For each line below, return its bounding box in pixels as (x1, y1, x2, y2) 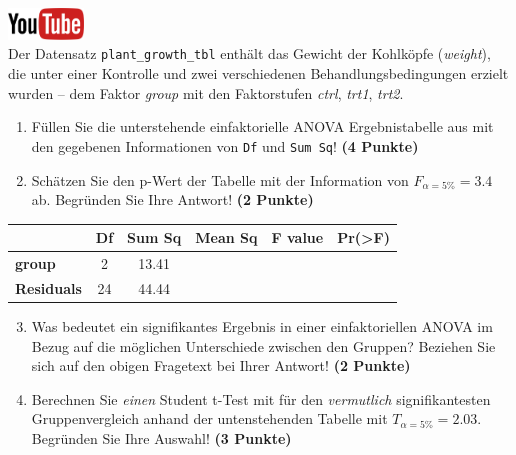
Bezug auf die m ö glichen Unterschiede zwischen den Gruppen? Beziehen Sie (31, 335, 496, 356)
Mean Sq (195, 227, 258, 248)
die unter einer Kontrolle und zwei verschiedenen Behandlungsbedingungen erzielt (8, 63, 509, 84)
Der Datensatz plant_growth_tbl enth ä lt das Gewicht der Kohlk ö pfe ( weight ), (8, 43, 491, 64)
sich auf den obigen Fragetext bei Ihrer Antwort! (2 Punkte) (31, 355, 411, 376)
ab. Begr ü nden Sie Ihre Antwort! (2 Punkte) (31, 189, 314, 210)
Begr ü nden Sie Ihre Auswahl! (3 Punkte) (31, 427, 292, 448)
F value (271, 227, 324, 248)
